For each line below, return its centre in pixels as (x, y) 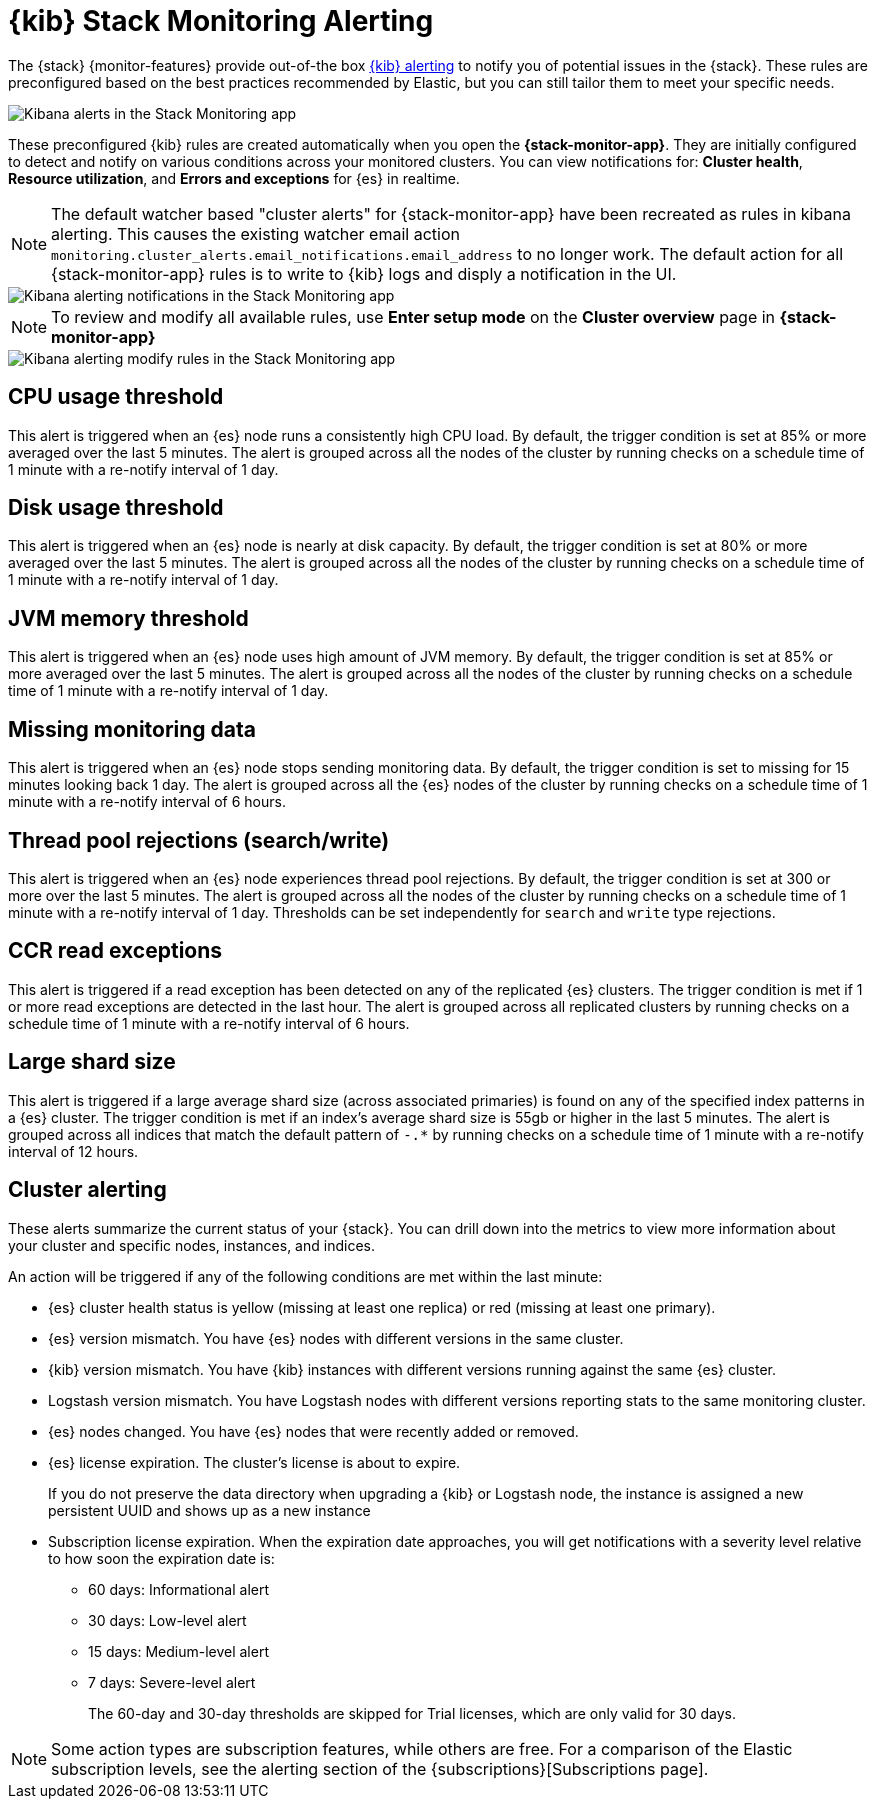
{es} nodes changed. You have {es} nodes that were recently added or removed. (313, 1431)
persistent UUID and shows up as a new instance (209, 1510)
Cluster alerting (87, 1190)
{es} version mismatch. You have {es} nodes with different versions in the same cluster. (336, 1338)
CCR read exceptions (115, 951)
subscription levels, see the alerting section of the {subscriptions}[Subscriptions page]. (380, 1768)
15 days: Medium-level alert (178, 1651)
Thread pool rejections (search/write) (199, 840)
